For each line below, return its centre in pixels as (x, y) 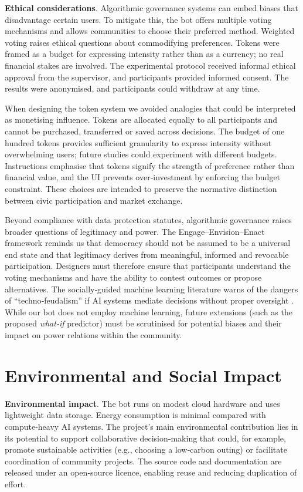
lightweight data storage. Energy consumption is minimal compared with (135, 415)
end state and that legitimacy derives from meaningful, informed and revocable (147, 254)
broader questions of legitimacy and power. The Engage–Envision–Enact (135, 231)
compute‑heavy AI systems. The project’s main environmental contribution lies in (151, 426)
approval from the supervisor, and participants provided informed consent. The (147, 77)
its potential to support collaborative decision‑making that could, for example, (145, 438)
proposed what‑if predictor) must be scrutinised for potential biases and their (143, 323)
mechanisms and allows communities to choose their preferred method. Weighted (150, 31)
